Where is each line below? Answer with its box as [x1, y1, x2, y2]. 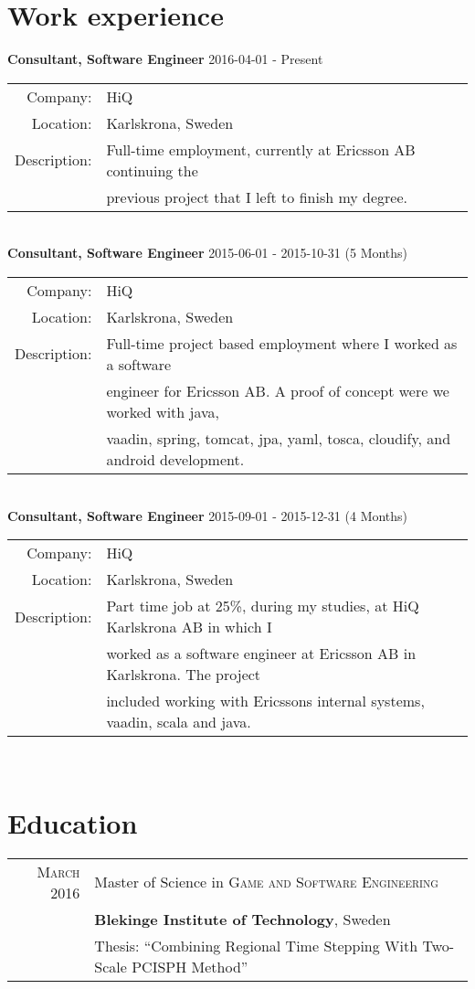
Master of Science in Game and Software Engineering [94, 871, 438, 893]
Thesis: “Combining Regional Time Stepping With [94, 934, 418, 956]
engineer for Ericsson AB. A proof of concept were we [106, 379, 449, 401]
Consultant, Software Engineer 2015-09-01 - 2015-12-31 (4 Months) [7, 505, 408, 525]
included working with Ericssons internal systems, [106, 690, 425, 712]
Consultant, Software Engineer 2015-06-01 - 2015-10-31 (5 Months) [7, 243, 408, 262]
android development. [106, 448, 245, 470]
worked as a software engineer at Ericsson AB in [106, 643, 417, 665]
